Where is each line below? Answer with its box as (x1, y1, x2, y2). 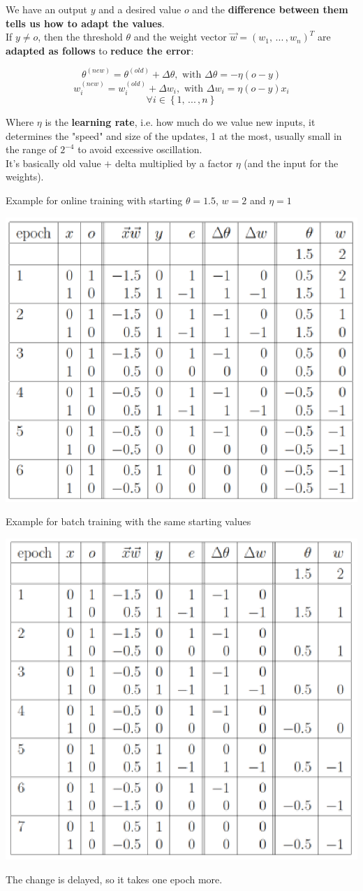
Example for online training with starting (6, 193, 183, 208)
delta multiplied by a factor (114, 155, 232, 170)
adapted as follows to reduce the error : (6, 43, 194, 57)
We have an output (6, 2, 88, 16)
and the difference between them (192, 2, 348, 16)
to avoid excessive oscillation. (77, 142, 202, 157)
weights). (6, 169, 44, 184)
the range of (6, 142, 57, 157)
